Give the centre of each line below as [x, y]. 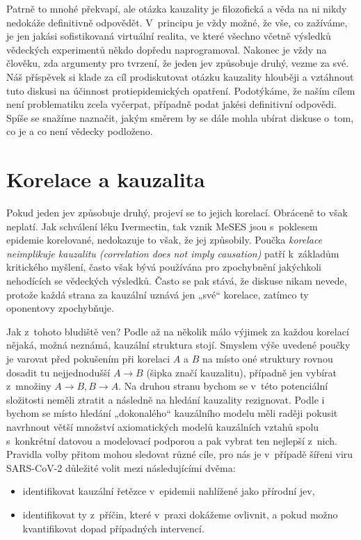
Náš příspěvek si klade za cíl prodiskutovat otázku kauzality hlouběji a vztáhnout [180, 76]
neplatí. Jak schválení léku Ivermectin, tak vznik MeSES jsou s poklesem [162, 226]
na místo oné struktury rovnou [267, 358]
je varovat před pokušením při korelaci [88, 358]
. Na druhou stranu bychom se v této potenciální [223, 386]
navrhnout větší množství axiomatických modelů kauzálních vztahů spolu [163, 426]
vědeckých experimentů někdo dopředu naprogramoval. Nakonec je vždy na [167, 49]
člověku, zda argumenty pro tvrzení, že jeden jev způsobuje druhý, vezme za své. [178, 63]
